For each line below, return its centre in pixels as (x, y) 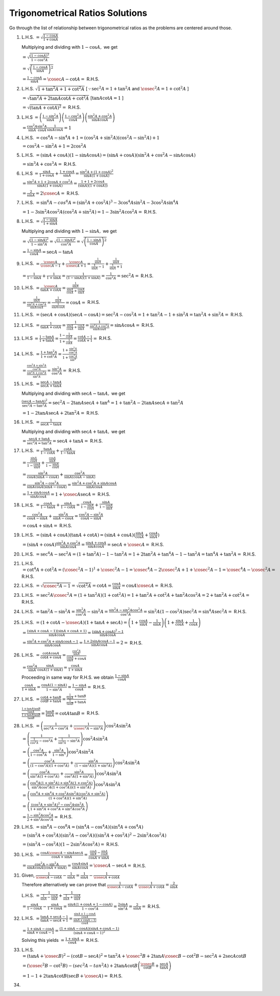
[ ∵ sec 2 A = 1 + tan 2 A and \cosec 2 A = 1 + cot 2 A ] (138, 88)
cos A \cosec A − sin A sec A (62, 853)
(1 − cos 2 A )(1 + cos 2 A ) (50, 765)
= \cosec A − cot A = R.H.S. (71, 79)
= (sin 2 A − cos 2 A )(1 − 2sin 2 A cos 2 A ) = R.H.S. (71, 844)
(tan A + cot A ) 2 (45, 107)
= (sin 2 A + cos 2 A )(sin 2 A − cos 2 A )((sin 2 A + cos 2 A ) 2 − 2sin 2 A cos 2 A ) (95, 835)
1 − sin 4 (59, 754)
